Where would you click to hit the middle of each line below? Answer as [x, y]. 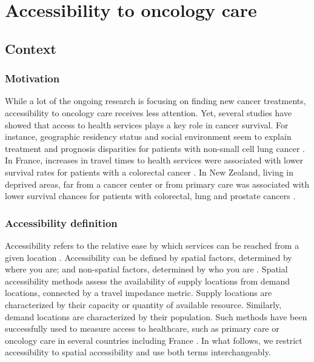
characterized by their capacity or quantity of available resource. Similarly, [143, 304]
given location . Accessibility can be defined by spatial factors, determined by [149, 257]
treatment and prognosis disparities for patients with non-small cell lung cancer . [155, 148]
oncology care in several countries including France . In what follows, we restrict [154, 340]
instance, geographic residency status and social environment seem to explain [148, 137]
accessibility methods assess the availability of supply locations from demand [148, 281]
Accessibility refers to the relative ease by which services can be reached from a [152, 245]
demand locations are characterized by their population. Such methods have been [156, 316]
